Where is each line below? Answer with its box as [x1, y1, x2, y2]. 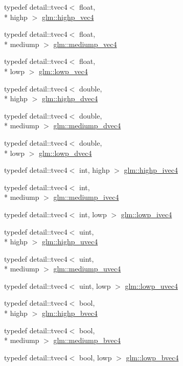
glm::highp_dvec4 [41, 93, 98, 104]
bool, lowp [79, 352, 112, 362]
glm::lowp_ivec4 [121, 209, 172, 219]
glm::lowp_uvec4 [125, 280, 178, 291]
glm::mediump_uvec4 [53, 263, 121, 274]
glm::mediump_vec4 [53, 38, 117, 49]
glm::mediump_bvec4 [53, 335, 121, 346]
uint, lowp [79, 280, 111, 291]
